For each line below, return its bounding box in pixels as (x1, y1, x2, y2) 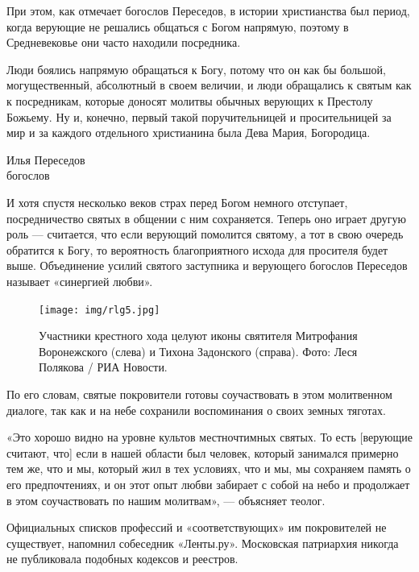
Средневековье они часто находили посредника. (6, 34, 241, 51)
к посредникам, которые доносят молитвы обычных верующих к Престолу (6, 92, 373, 109)
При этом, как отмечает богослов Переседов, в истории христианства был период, (6, 2, 410, 19)
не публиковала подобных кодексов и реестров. (6, 550, 239, 567)
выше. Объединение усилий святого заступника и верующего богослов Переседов (6, 257, 408, 274)
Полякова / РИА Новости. (39, 359, 168, 375)
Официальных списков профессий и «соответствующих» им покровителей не (6, 519, 387, 536)
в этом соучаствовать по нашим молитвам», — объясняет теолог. (6, 491, 326, 508)
